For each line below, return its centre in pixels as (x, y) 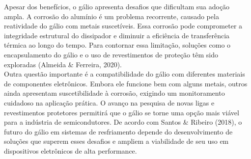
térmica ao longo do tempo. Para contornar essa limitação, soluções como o (117, 45)
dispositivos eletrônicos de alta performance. (70, 150)
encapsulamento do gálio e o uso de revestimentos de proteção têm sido (111, 54)
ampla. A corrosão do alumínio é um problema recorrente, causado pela (112, 16)
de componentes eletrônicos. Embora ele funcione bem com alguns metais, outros (126, 83)
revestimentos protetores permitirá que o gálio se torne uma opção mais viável (122, 112)
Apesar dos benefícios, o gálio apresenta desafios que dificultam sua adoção (117, 6)
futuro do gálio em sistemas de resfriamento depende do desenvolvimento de (118, 131)
